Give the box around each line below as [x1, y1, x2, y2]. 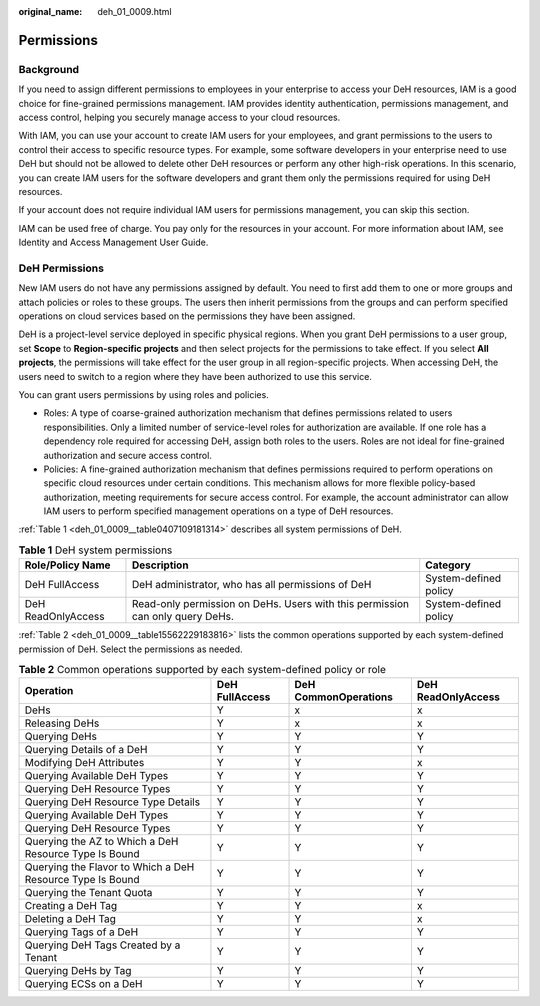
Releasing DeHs [24, 716, 100, 730]
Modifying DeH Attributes [24, 756, 145, 770]
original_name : [18, 6, 83, 17]
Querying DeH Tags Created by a [24, 938, 181, 952]
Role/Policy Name [24, 558, 111, 572]
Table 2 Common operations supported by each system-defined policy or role [18, 663, 387, 677]
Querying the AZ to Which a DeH [24, 835, 179, 849]
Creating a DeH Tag [24, 899, 118, 913]
